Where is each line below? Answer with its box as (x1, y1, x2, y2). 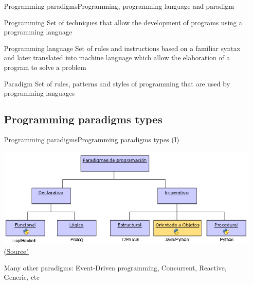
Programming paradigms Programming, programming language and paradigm (4, 1, 234, 11)
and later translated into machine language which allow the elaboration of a (4, 52, 230, 63)
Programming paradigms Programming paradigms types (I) (4, 134, 180, 144)
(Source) (4, 246, 29, 256)
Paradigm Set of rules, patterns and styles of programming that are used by (4, 78, 230, 88)
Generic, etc (4, 272, 40, 282)
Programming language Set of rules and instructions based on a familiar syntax (4, 43, 240, 53)
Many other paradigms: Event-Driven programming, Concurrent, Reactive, (4, 262, 227, 272)
